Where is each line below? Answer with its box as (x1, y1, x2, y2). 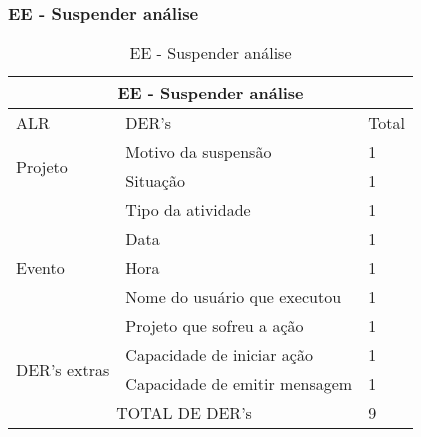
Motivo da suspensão (125, 140, 272, 164)
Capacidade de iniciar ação (125, 343, 313, 367)
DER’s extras (16, 357, 110, 381)
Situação (125, 169, 185, 193)
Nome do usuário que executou (125, 285, 342, 309)
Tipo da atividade (125, 198, 251, 222)
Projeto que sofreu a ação (125, 314, 304, 338)
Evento (16, 256, 65, 280)
